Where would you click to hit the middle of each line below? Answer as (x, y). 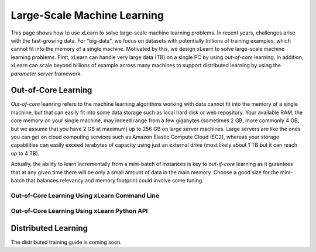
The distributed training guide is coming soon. (66, 242)
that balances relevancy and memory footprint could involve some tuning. (115, 180)
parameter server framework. (46, 74)
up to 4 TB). (25, 153)
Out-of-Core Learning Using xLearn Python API (79, 211)
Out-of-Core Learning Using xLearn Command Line (85, 195)
